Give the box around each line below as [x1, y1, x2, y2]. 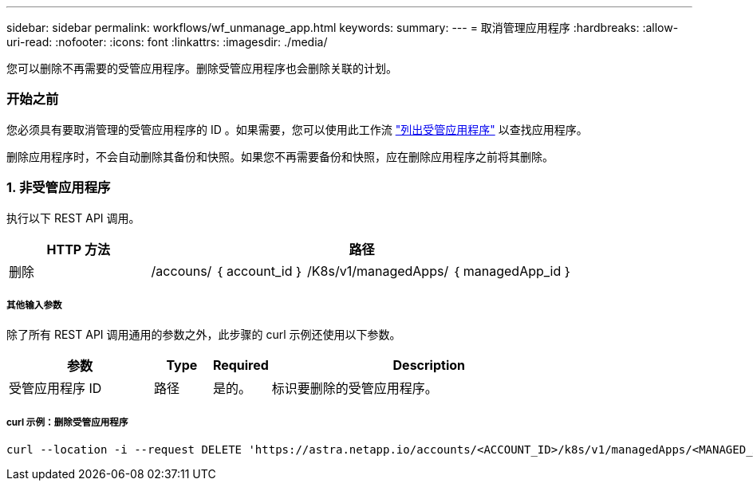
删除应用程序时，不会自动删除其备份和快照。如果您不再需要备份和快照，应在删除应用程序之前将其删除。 [6, 149, 554, 163]
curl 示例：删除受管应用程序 [6, 416, 128, 428]
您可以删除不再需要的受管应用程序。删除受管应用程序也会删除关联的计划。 [6, 61, 397, 75]
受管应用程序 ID [9, 380, 102, 397]
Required [212, 357, 269, 374]
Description [392, 357, 465, 374]
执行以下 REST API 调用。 [6, 210, 140, 225]
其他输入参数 [6, 299, 62, 311]
